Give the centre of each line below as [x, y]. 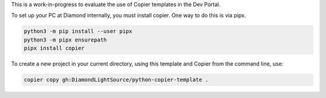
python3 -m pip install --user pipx [78, 31]
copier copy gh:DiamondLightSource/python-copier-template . [116, 80]
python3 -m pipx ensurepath [65, 40]
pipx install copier [54, 48]
